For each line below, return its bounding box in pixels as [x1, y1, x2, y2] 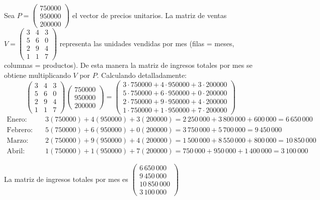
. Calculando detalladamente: [97, 69, 187, 80]
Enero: [7, 116, 27, 123]
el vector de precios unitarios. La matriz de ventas [72, 10, 227, 20]
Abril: [7, 147, 25, 155]
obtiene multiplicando [4, 69, 71, 80]
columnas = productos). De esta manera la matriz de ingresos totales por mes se [4, 60, 253, 70]
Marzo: [7, 137, 29, 144]
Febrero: [7, 126, 33, 134]
